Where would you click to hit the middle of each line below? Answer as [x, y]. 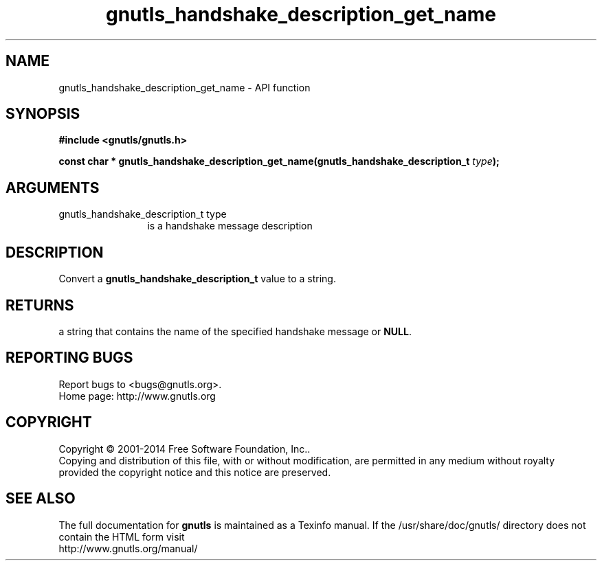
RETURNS [40, 305]
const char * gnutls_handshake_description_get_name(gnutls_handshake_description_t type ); [279, 161]
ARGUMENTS [53, 188]
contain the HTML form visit [122, 536]
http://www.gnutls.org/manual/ [128, 548]
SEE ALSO [41, 499]
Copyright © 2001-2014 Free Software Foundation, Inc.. [185, 449]
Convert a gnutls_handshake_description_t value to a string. [197, 279]
